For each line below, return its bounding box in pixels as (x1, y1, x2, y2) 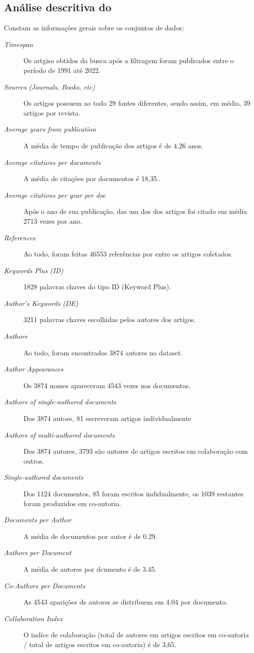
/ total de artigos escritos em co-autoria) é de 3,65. (23, 639, 177, 649)
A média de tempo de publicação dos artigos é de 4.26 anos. (23, 140, 204, 150)
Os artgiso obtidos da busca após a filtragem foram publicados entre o (23, 55, 234, 66)
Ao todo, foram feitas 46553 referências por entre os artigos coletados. (23, 249, 233, 259)
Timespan (4, 39, 33, 49)
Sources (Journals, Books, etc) (4, 81, 95, 92)
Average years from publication (4, 124, 96, 134)
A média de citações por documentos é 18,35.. (23, 173, 161, 184)
